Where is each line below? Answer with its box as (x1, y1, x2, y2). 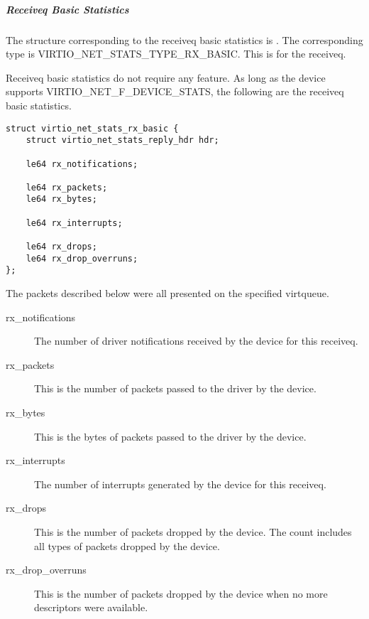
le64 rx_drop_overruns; (26, 253, 138, 264)
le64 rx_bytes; (26, 194, 97, 205)
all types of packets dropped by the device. (34, 538, 220, 553)
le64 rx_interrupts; (26, 217, 123, 228)
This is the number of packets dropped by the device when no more (34, 586, 328, 601)
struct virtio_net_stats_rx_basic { (6, 123, 179, 134)
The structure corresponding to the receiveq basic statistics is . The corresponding (6, 32, 363, 47)
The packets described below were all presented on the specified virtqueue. (6, 286, 329, 301)
